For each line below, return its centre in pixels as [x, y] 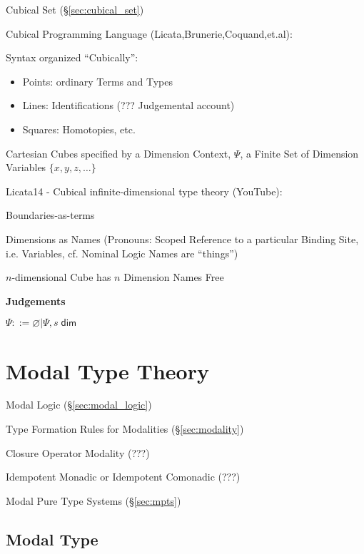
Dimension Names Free [174, 277]
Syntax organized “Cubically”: [72, 57]
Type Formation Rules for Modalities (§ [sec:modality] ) [125, 429]
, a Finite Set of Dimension [299, 153]
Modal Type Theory [107, 370]
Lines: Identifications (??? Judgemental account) [128, 105]
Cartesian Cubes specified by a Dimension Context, [118, 153]
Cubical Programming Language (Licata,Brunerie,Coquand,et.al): [149, 33]
